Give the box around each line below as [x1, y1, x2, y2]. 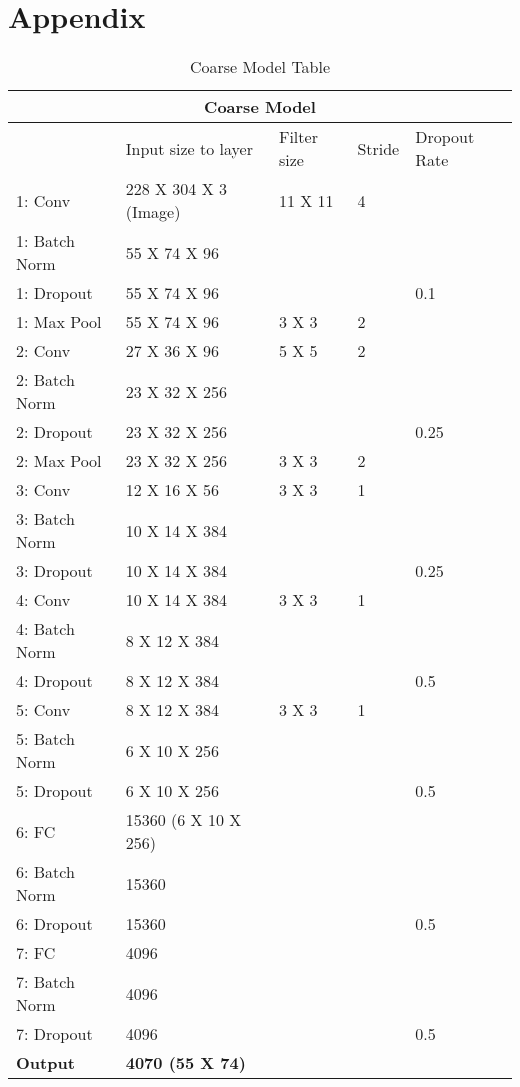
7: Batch [16, 970, 75, 994]
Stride [357, 136, 400, 160]
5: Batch [16, 727, 75, 751]
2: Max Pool [16, 449, 102, 473]
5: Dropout [16, 779, 93, 803]
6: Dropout [16, 912, 93, 936]
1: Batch [16, 229, 75, 253]
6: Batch [16, 860, 75, 884]
